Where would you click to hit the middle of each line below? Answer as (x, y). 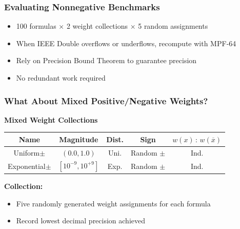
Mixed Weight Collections (51, 119)
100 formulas (36, 26)
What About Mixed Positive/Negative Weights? (106, 100)
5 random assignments (173, 26)
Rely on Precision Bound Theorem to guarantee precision (106, 60)
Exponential (27, 166)
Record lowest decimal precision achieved (81, 221)
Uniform (27, 152)
